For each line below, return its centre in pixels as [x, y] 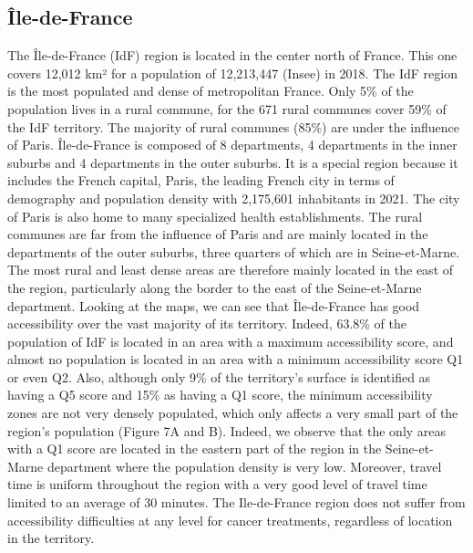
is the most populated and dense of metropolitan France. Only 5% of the [211, 91]
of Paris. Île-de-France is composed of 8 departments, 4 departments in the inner [232, 145]
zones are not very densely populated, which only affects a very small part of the [233, 413]
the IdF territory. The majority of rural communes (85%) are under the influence [234, 126]
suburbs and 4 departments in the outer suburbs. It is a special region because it [233, 162]
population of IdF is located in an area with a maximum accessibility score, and [231, 341]
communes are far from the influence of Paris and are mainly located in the [218, 234]
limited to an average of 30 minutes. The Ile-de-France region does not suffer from [236, 502]
